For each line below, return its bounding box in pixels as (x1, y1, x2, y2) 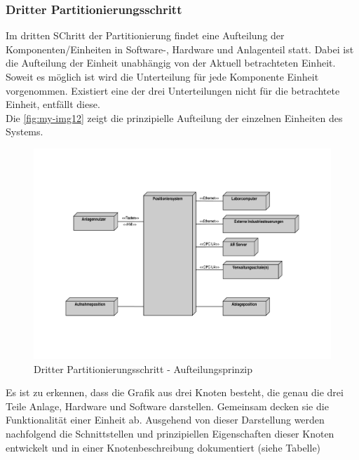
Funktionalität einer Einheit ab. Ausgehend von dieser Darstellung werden (6, 412, 325, 427)
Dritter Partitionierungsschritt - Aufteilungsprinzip (34, 361, 253, 376)
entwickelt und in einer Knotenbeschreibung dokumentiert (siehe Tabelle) (6, 440, 321, 454)
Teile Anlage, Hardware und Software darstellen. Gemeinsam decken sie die (6, 398, 329, 413)
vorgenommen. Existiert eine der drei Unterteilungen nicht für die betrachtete (6, 83, 340, 97)
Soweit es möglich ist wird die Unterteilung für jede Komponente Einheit (6, 69, 319, 83)
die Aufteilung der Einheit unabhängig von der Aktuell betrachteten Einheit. (6, 55, 336, 70)
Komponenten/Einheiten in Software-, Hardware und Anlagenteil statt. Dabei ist (6, 41, 354, 56)
